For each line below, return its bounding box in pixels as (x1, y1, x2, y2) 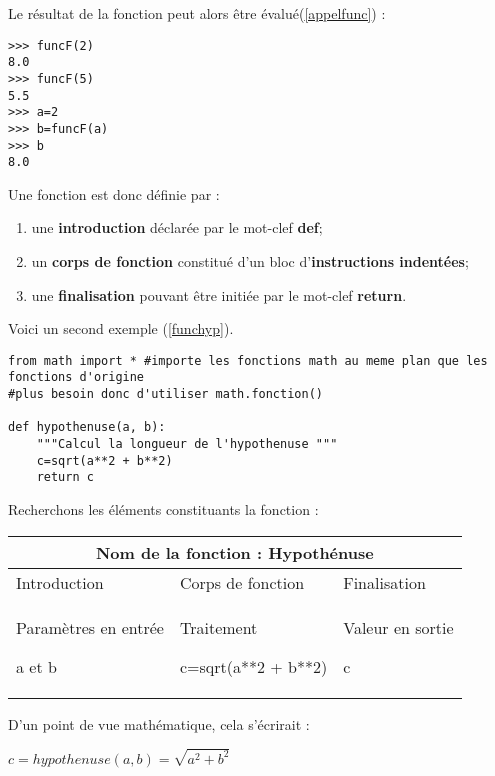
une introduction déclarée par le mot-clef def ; (31, 217, 323, 238)
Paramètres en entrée (16, 615, 164, 639)
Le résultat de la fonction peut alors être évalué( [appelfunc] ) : (8, 3, 386, 23)
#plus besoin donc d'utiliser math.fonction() (8, 387, 323, 402)
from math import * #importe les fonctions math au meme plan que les (8, 353, 488, 368)
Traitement (179, 615, 258, 639)
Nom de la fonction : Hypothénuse (95, 540, 374, 564)
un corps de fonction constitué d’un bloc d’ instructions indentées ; (31, 251, 469, 272)
